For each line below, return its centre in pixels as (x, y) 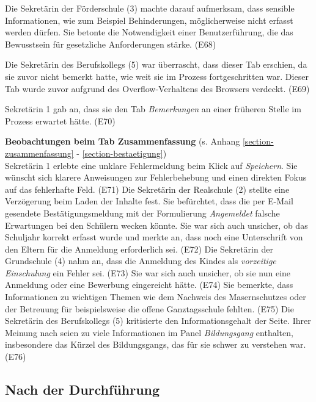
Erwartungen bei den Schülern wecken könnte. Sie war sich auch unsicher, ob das (156, 225)
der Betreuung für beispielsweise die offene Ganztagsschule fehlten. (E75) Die (149, 308)
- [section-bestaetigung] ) (122, 153)
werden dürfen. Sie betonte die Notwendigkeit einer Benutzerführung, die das (149, 32)
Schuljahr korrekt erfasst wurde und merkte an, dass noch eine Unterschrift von (154, 237)
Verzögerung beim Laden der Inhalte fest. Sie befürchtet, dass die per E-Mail (149, 201)
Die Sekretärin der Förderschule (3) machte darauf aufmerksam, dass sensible (150, 8)
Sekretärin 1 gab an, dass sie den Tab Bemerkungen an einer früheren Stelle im (153, 109)
